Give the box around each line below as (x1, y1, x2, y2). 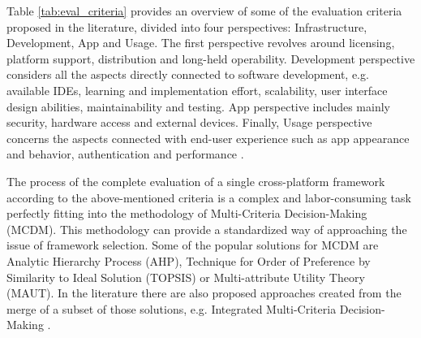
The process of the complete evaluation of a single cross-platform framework (6, 172, 385, 189)
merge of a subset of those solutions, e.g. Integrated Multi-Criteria (6, 300, 337, 317)
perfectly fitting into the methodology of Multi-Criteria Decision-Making (6, 205, 367, 222)
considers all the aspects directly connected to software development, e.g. (6, 66, 369, 83)
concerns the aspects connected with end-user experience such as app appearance (6, 129, 410, 146)
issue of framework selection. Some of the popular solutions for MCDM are (6, 236, 379, 253)
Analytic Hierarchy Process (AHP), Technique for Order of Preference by (6, 252, 371, 269)
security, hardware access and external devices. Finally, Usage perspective (6, 114, 372, 131)
